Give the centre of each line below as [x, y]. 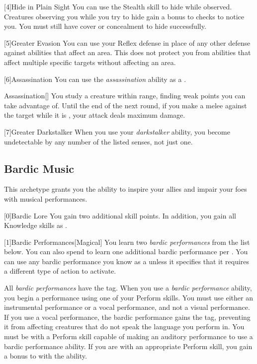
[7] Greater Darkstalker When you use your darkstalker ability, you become [117, 131]
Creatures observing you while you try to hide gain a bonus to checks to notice [124, 16]
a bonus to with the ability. [45, 356]
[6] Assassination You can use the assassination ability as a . [95, 79]
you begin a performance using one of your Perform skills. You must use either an [128, 297]
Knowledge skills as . [36, 225]
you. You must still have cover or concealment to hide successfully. [105, 26]
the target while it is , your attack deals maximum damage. [95, 115]
